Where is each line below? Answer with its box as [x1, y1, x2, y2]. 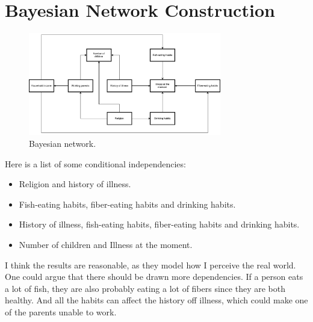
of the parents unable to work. [5, 305, 117, 318]
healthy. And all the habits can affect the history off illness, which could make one [5, 294, 308, 306]
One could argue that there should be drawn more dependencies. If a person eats [5, 270, 303, 283]
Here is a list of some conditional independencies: [5, 157, 186, 170]
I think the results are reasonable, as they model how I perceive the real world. [5, 258, 296, 271]
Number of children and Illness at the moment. [19, 238, 193, 250]
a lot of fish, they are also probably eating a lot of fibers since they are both [5, 282, 285, 294]
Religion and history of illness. [19, 178, 131, 190]
